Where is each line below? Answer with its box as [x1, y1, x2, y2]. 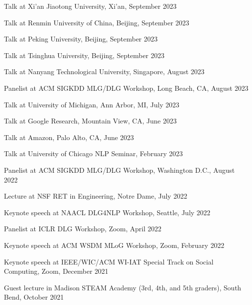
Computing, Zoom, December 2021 [4, 266, 109, 276]
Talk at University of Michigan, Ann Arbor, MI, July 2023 [4, 99, 180, 109]
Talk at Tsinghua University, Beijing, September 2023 [4, 50, 164, 60]
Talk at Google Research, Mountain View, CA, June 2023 [4, 116, 177, 126]
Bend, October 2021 [4, 292, 64, 302]
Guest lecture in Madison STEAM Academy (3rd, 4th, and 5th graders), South [4, 282, 241, 292]
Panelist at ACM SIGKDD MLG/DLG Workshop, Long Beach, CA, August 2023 [4, 82, 249, 93]
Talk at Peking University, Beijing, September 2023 [4, 34, 158, 44]
